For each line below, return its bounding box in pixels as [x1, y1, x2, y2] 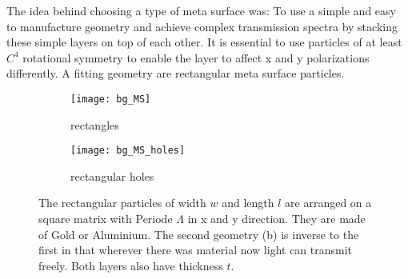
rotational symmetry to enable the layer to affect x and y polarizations [22, 49, 370, 66]
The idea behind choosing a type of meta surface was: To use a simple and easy [6, 2, 396, 18]
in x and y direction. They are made [187, 210, 366, 227]
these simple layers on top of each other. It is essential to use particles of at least [6, 34, 402, 50]
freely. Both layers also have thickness [38, 257, 223, 273]
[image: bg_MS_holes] [70, 145, 186, 157]
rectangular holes [70, 167, 154, 184]
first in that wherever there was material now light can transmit [38, 241, 353, 258]
